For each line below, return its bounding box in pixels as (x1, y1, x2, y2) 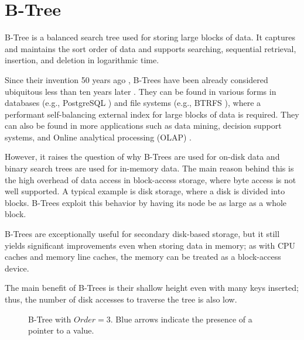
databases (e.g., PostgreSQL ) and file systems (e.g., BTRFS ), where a (5, 97, 261, 109)
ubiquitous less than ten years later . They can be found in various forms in (5, 85, 276, 97)
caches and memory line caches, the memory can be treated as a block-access (5, 250, 281, 263)
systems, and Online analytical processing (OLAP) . (5, 130, 192, 143)
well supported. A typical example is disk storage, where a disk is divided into (5, 185, 285, 197)
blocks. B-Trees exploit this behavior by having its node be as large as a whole (5, 196, 287, 208)
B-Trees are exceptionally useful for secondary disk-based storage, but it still (5, 228, 280, 240)
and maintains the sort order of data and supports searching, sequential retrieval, (5, 42, 296, 54)
